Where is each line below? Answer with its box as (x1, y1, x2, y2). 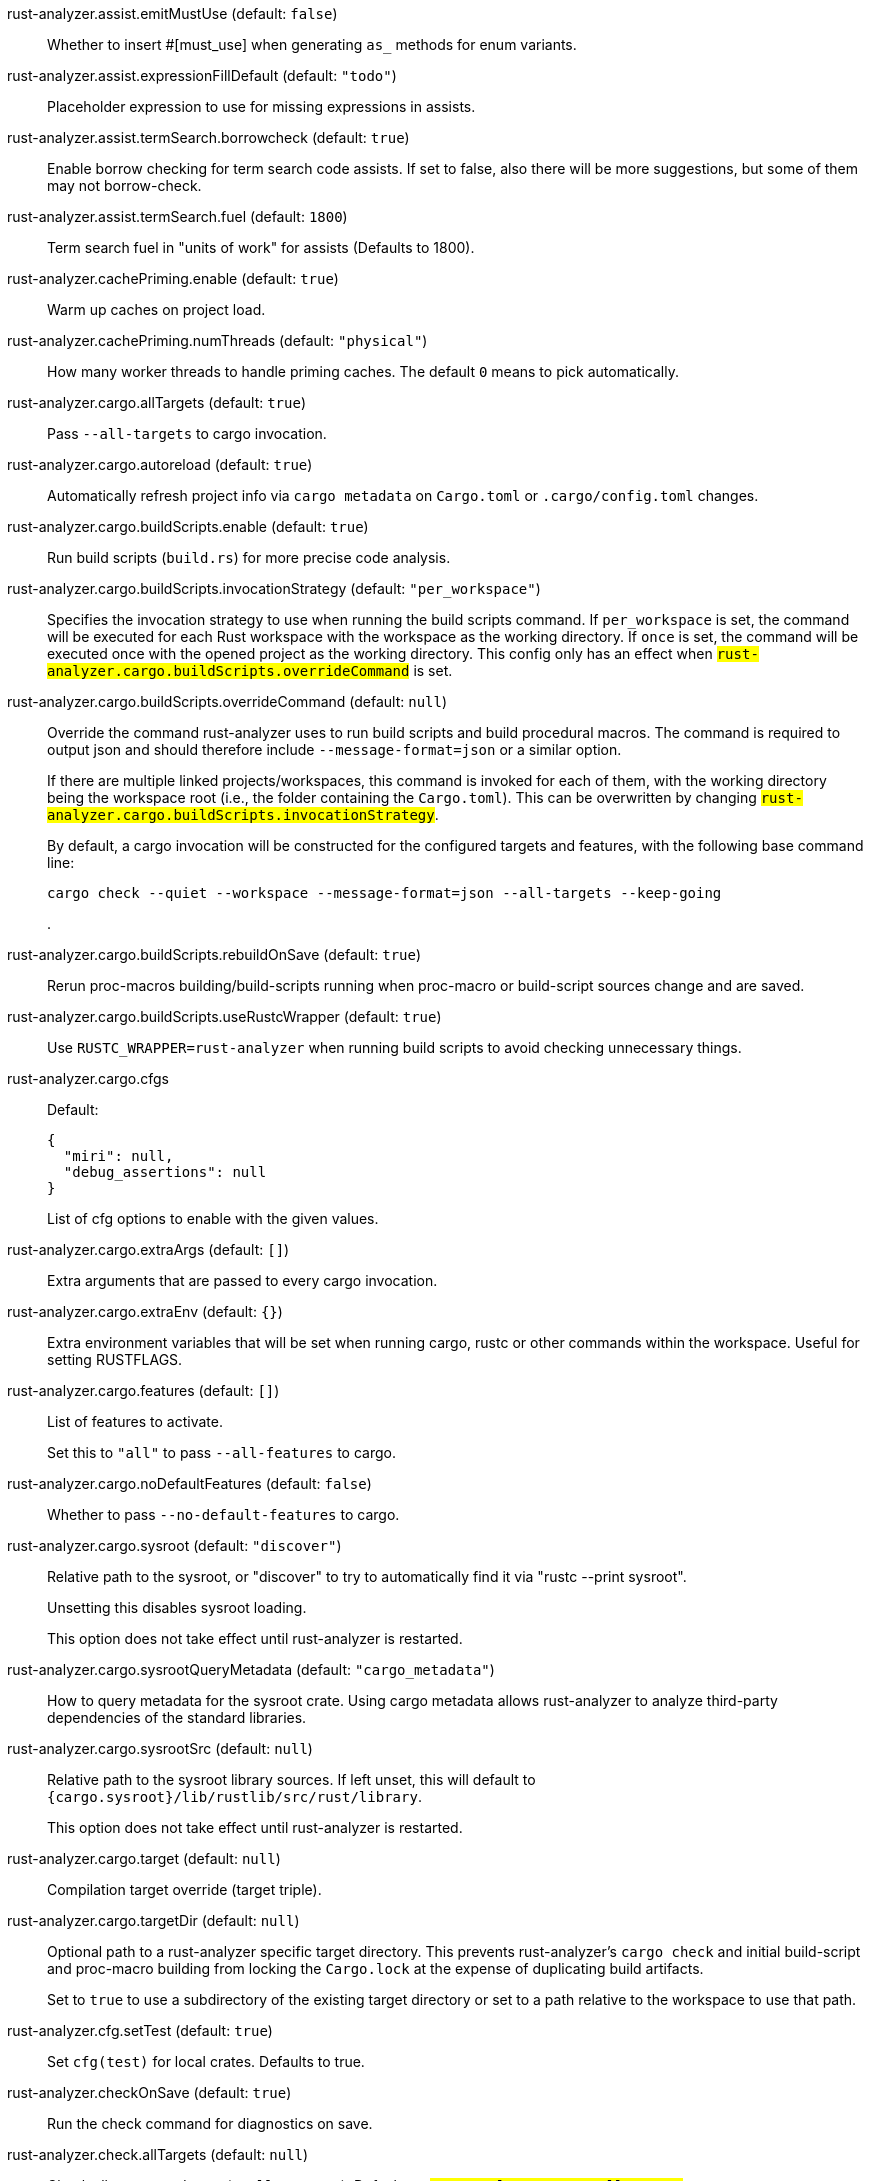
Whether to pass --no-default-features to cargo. (47, 1506, 400, 1523)
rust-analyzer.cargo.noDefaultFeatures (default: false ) (7, 1475, 372, 1492)
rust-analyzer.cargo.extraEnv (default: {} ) (7, 1303, 283, 1320)
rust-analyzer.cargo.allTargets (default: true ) (7, 394, 307, 411)
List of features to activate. (47, 1413, 223, 1430)
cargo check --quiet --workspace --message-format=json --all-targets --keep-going (47, 885, 722, 901)
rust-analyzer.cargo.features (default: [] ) (7, 1382, 280, 1399)
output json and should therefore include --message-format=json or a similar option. (47, 741, 622, 758)
